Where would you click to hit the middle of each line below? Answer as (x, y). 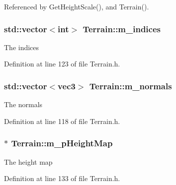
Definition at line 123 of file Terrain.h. (62, 64)
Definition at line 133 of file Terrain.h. (62, 178)
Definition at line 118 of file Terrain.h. (62, 121)
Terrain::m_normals (131, 86)
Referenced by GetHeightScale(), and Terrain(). (77, 6)
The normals (23, 104)
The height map (28, 161)
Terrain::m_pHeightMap (62, 143)
